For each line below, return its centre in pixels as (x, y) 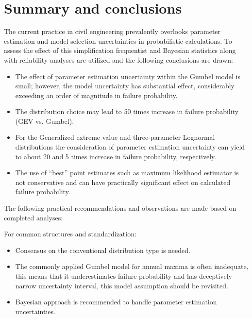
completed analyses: (34, 217)
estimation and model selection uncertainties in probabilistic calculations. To (118, 41)
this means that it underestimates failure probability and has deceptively (124, 276)
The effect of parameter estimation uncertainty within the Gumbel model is (128, 76)
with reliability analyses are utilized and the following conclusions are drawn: (118, 59)
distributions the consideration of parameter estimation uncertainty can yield (130, 147)
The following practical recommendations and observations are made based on (120, 208)
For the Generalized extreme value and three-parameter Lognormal (115, 137)
